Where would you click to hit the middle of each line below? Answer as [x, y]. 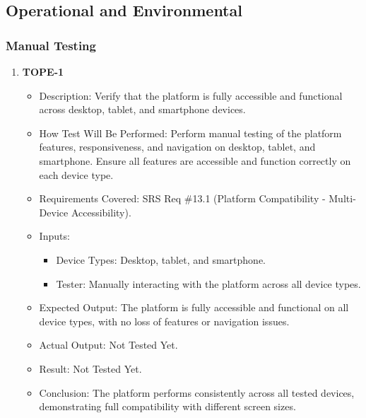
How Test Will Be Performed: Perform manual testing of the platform [190, 133]
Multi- [342, 198]
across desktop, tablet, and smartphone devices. [142, 109]
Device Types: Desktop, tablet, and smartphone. [161, 259]
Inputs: [54, 236]
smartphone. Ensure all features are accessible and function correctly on [195, 160]
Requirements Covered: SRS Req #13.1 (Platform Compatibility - [182, 198]
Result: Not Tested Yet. [90, 368]
